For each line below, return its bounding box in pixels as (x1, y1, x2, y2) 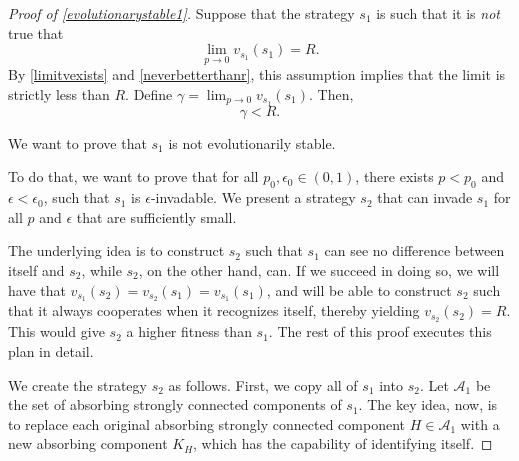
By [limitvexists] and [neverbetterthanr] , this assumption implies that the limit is (8, 64, 506, 85)
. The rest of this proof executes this (268, 321, 492, 342)
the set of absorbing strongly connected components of (8, 394, 342, 415)
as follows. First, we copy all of (168, 374, 358, 395)
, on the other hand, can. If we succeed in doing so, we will (138, 260, 500, 281)
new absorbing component (8, 433, 168, 454)
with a (460, 413, 500, 434)
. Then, (309, 84, 354, 104)
